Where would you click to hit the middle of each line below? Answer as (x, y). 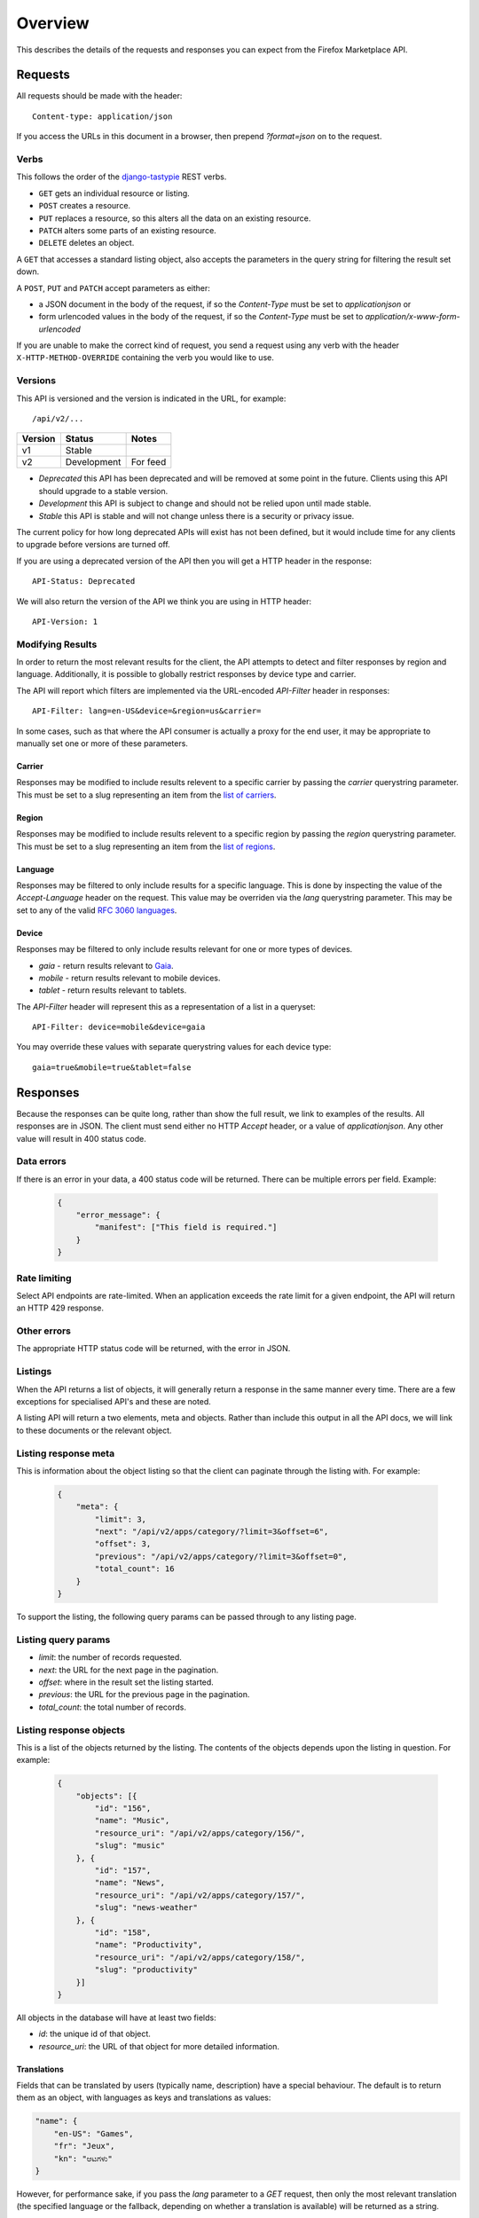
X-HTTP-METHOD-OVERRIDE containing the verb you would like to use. (145, 358)
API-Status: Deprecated (84, 582)
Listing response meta (66, 1453)
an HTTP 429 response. (60, 1308)
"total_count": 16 (134, 1569)
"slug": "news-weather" (146, 1908)
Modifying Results (57, 644)
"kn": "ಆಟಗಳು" (83, 2159)
